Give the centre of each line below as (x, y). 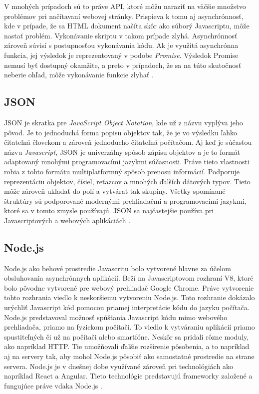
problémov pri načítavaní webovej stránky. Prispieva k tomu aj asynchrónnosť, (124, 16)
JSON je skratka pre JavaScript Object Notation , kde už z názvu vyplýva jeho (124, 122)
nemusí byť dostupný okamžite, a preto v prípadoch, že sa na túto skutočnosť (123, 65)
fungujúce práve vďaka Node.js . (53, 385)
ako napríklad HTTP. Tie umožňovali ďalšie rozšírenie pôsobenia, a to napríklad (127, 346)
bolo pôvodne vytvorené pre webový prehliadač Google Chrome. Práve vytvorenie (129, 287)
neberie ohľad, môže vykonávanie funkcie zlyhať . (79, 75)
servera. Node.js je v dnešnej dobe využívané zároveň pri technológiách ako (119, 366)
